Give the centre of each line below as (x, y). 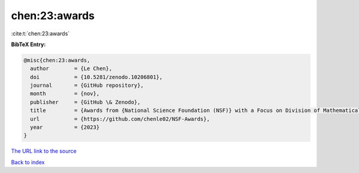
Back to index (28, 162)
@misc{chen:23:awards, (57, 60)
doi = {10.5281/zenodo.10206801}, (96, 77)
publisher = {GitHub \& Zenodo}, (85, 102)
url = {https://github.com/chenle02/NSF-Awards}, (120, 119)
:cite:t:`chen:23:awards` (40, 34)
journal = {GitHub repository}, (87, 86)
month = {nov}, (65, 94)
